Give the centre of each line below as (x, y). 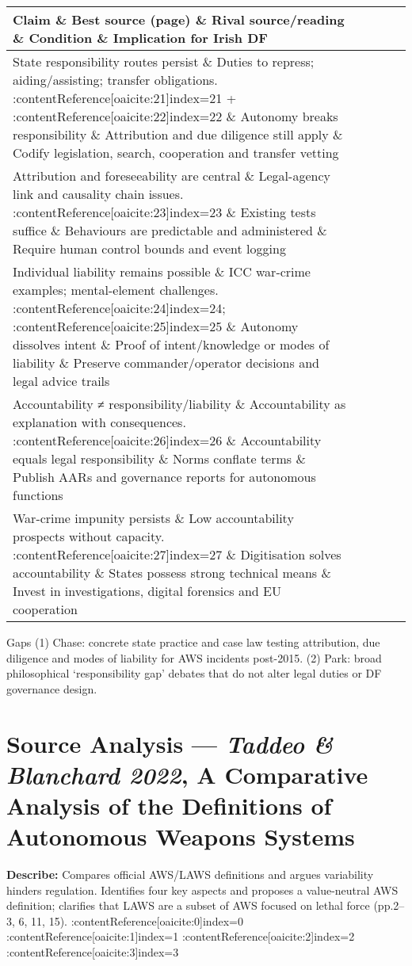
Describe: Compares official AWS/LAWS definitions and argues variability (190, 874)
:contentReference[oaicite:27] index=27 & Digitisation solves (177, 554)
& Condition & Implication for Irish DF (140, 38)
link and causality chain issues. (98, 194)
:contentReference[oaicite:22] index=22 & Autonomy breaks (175, 116)
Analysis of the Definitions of (169, 805)
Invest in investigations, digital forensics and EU (147, 591)
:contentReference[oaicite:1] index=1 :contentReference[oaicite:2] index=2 (181, 936)
